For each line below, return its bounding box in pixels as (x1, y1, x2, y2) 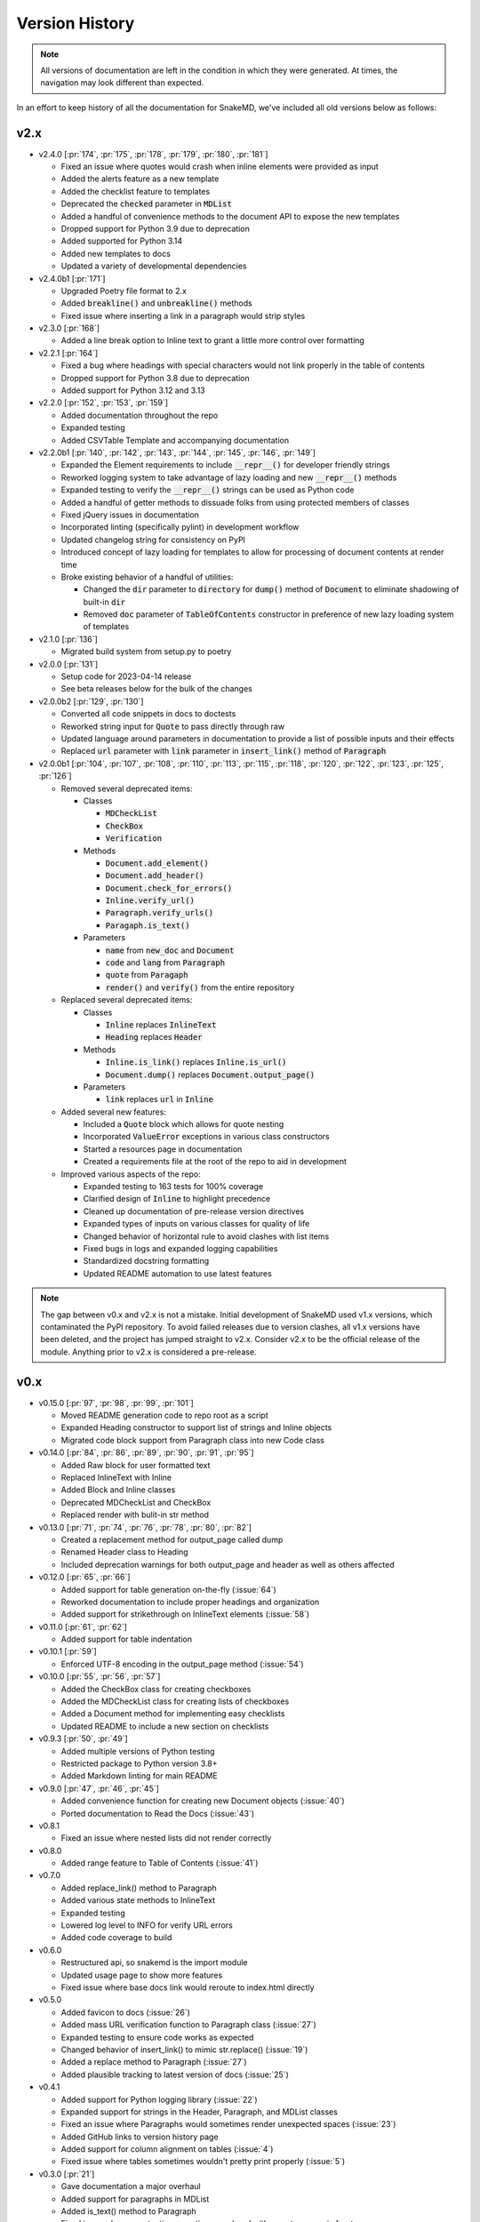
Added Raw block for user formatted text (60, 1459, 211, 1470)
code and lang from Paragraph (105, 957, 226, 968)
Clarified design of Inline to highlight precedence (83, 1194, 271, 1204)
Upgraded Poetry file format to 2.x (60, 285, 187, 296)
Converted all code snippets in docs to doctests (60, 708, 236, 719)
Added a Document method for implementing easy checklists (60, 1708, 285, 1719)
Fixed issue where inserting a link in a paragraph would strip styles (60, 310, 306, 321)
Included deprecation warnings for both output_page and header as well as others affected (60, 1559, 395, 1570)
